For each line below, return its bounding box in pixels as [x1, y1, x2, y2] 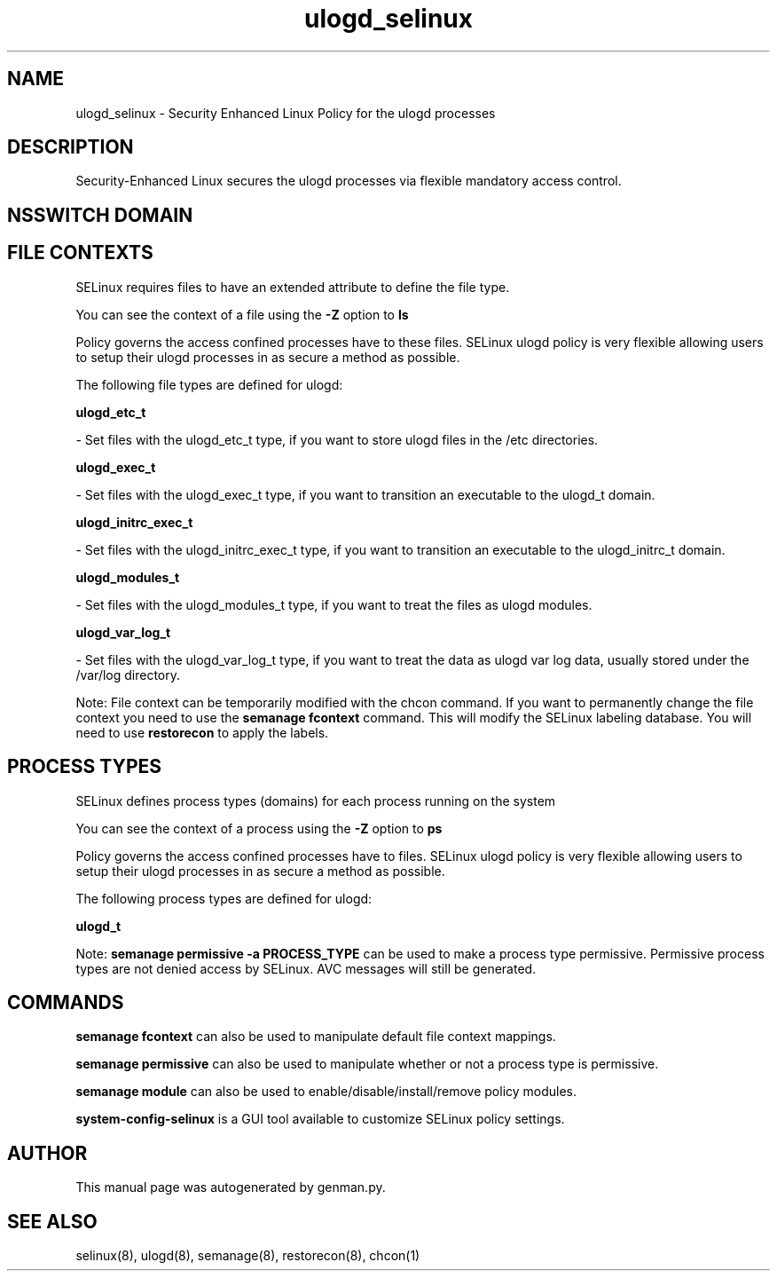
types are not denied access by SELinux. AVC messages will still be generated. [75, 960, 537, 976]
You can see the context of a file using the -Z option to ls [75, 306, 409, 322]
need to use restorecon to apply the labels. [75, 724, 329, 740]
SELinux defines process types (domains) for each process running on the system [75, 793, 556, 809]
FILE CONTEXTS [7, 241, 153, 264]
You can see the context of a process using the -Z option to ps [75, 820, 443, 836]
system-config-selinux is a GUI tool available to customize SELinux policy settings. [75, 1111, 565, 1127]
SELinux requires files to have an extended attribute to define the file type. [75, 279, 510, 295]
